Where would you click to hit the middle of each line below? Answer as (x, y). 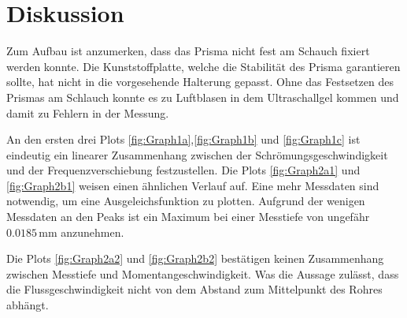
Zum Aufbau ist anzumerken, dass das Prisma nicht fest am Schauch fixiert (188, 51)
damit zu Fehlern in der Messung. (88, 112)
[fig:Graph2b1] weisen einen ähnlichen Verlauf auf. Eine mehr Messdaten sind (193, 185)
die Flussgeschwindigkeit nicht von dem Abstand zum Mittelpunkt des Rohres (194, 289)
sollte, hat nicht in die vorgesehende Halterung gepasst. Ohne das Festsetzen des (200, 82)
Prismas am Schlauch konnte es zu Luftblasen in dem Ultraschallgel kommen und (203, 97)
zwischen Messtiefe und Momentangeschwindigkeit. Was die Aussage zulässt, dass (203, 273)
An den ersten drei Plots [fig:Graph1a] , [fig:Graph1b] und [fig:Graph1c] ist (183, 139)
